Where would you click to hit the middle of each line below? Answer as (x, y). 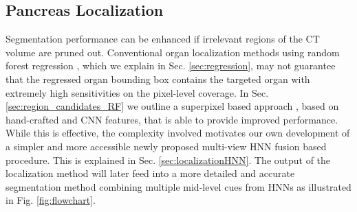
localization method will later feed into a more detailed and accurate (150, 173)
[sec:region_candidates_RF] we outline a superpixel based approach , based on (172, 106)
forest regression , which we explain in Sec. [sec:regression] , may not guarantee (171, 66)
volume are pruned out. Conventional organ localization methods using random (173, 52)
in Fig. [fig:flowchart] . (51, 200)
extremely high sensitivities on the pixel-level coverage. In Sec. (137, 92)
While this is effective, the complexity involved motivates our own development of (178, 133)
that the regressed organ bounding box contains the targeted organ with (158, 79)
